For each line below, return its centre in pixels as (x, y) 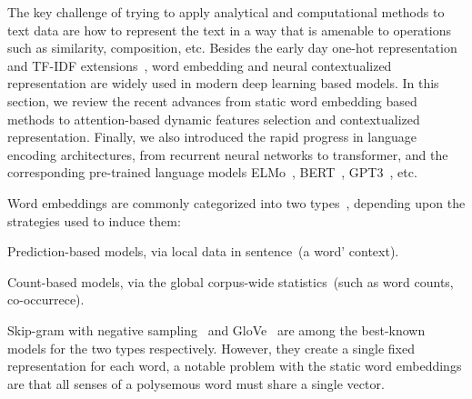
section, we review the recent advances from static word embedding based (212, 100)
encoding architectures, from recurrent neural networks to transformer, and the (228, 154)
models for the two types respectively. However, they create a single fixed (211, 348)
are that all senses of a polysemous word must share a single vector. (196, 383)
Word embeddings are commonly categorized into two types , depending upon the (236, 202)
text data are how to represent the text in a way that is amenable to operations (230, 30)
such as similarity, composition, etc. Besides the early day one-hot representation (232, 48)
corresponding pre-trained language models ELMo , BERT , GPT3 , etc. (212, 172)
